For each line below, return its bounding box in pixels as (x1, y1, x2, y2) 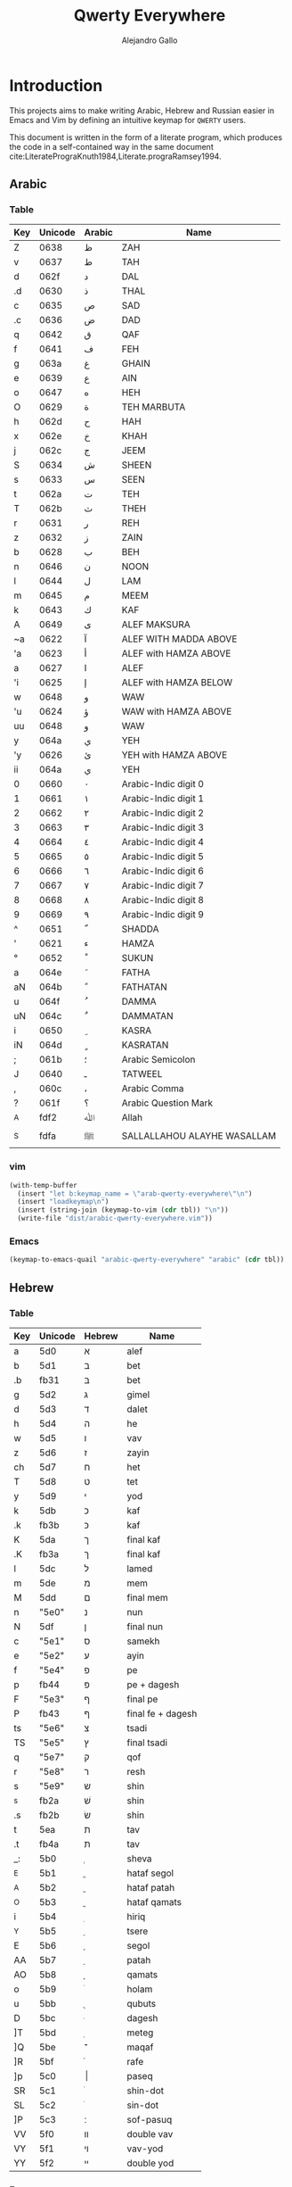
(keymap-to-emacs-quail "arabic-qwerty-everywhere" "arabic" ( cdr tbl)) (9, 1255, 285, 1264)
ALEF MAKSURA (121, 618, 191, 631)
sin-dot (126, 2099, 158, 2111)
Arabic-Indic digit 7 (121, 880, 205, 892)
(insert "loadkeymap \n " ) (17, 1197, 109, 1206)
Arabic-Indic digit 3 (121, 822, 205, 834)
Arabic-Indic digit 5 (121, 850, 205, 863)
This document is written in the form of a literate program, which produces (9, 131, 283, 143)
